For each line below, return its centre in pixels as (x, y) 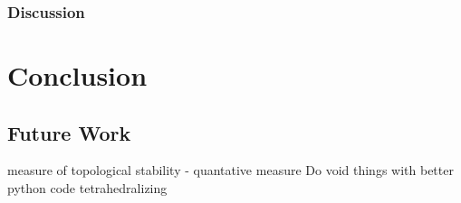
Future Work (69, 132)
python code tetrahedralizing (87, 188)
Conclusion (77, 75)
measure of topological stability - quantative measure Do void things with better (230, 170)
